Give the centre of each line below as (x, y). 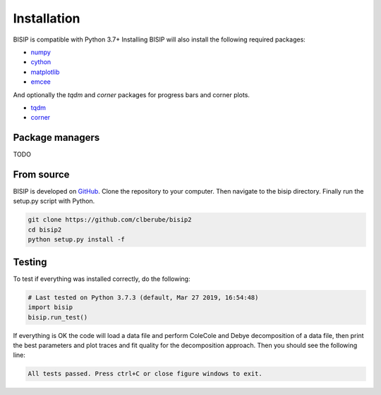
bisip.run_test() (58, 317)
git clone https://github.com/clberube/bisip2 (110, 220)
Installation (47, 18)
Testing (30, 262)
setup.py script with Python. (54, 201)
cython (41, 62)
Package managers (56, 138)
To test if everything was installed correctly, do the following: (102, 279)
